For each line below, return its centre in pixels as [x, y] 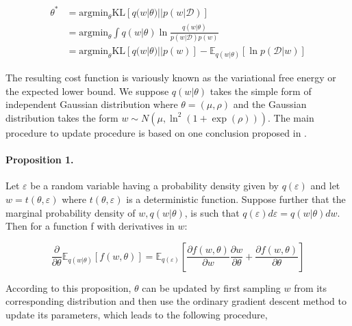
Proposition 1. [40, 160]
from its [311, 287]
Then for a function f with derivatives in [90, 226]
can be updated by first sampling [211, 287]
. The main [291, 117]
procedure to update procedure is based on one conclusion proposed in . [156, 132]
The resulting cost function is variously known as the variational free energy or [171, 78]
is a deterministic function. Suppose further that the [236, 199]
